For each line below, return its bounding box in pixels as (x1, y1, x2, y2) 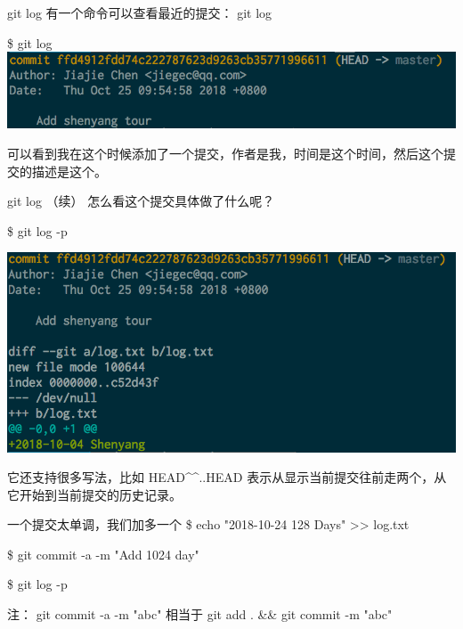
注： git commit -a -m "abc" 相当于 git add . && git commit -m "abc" (7, 605, 393, 624)
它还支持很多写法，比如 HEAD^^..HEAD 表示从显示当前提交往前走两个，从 (7, 468, 447, 486)
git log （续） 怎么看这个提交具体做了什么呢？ (7, 192, 275, 210)
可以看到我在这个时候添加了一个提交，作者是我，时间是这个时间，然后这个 (7, 144, 443, 162)
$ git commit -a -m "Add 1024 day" (7, 544, 199, 563)
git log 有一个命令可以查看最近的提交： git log (7, 4, 272, 21)
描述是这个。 (31, 161, 107, 180)
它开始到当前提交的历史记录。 (7, 485, 182, 503)
